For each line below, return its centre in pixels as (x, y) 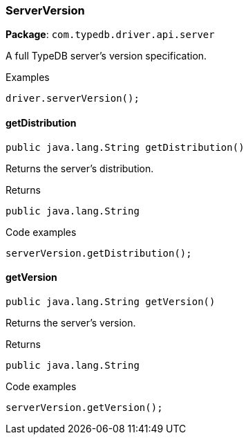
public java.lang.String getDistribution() (125, 147)
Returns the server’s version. (71, 322)
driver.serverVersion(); (73, 99)
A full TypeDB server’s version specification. (106, 56)
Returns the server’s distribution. (80, 168)
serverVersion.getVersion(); (84, 407)
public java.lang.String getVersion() (111, 301)
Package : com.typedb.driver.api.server (110, 35)
